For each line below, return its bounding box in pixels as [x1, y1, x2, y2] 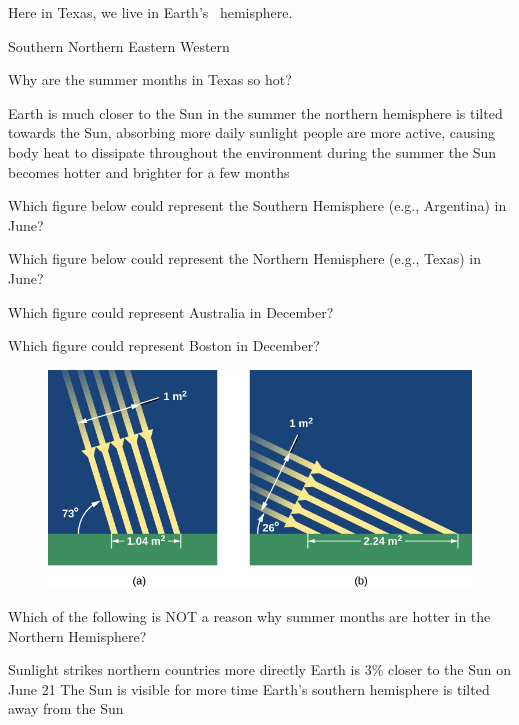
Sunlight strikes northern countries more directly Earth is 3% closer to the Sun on [8, 659, 511, 680]
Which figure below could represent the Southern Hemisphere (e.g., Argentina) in [8, 195, 507, 216]
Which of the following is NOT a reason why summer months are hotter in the [8, 605, 491, 626]
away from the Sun [8, 698, 124, 719]
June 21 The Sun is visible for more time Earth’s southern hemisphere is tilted [8, 678, 490, 699]
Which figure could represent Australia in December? [8, 301, 334, 322]
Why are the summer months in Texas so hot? [8, 69, 292, 90]
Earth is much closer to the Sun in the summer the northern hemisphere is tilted [8, 102, 503, 123]
